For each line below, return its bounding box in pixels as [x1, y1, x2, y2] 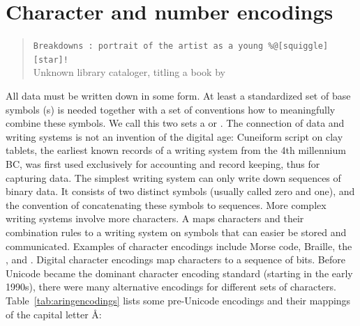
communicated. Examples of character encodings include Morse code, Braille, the [6, 238, 352, 253]
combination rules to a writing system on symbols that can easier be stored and [6, 224, 347, 239]
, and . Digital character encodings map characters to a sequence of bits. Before [6, 252, 345, 267]
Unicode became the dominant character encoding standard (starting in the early [6, 265, 353, 280]
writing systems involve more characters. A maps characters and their [6, 211, 304, 226]
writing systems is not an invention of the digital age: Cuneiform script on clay [6, 129, 343, 143]
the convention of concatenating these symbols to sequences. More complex [6, 197, 327, 212]
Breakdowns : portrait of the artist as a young [33, 41, 264, 52]
